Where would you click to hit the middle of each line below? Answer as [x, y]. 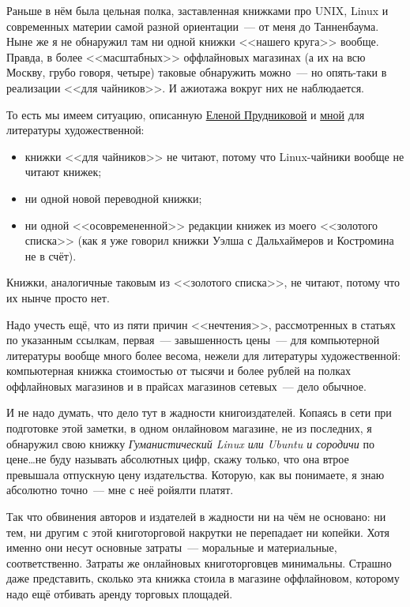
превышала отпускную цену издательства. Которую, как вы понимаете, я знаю [196, 474]
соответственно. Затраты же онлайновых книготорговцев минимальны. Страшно [199, 562]
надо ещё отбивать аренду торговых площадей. [120, 594]
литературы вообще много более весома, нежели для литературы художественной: [204, 355]
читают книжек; [63, 172]
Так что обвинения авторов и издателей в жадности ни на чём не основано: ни [196, 517]
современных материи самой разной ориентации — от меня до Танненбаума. [193, 26]
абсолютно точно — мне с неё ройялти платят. [120, 490]
